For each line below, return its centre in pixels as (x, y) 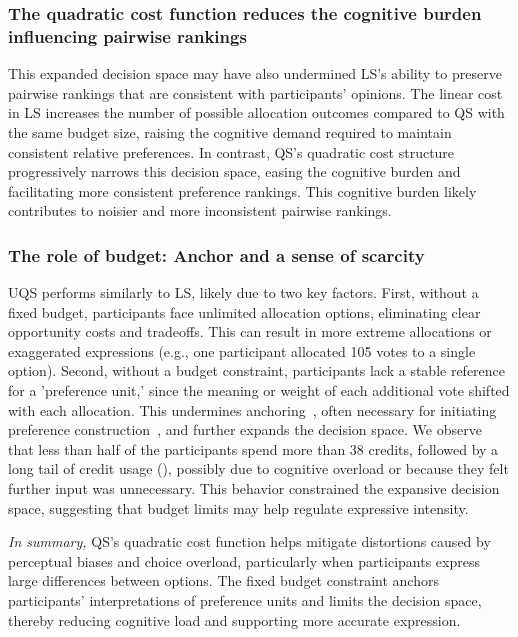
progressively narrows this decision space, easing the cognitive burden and (234, 171)
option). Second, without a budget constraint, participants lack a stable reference (257, 370)
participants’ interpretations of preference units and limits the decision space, (245, 600)
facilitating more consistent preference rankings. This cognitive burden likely (242, 190)
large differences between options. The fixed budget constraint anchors (223, 580)
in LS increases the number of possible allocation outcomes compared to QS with (256, 112)
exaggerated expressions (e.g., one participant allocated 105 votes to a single (242, 350)
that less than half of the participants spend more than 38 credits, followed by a (253, 448)
